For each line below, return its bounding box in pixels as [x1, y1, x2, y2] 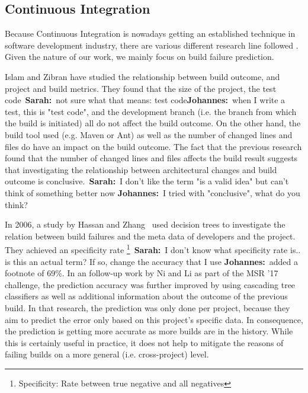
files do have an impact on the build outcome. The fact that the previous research [5, 140, 302, 152]
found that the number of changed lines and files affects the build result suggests [5, 152, 298, 164]
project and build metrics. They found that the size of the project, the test [5, 82, 277, 94]
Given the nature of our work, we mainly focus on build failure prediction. [5, 50, 274, 63]
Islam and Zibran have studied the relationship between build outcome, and [5, 70, 280, 82]
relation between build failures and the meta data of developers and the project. [5, 229, 296, 242]
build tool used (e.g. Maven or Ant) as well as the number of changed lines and [5, 128, 293, 140]
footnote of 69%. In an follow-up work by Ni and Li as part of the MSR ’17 [5, 267, 278, 279]
